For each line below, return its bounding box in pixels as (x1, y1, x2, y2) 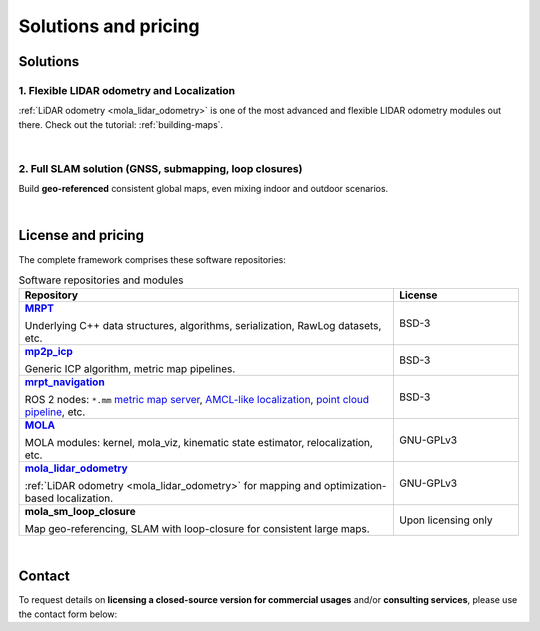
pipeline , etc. (24, 405, 86, 419)
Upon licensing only (398, 513, 493, 527)
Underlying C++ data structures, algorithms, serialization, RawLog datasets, (24, 319, 382, 333)
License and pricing (18, 227, 145, 244)
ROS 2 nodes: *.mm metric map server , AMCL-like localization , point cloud (24, 393, 370, 407)
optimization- (323, 479, 387, 493)
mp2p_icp (24, 345, 74, 359)
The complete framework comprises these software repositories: (18, 253, 287, 265)
